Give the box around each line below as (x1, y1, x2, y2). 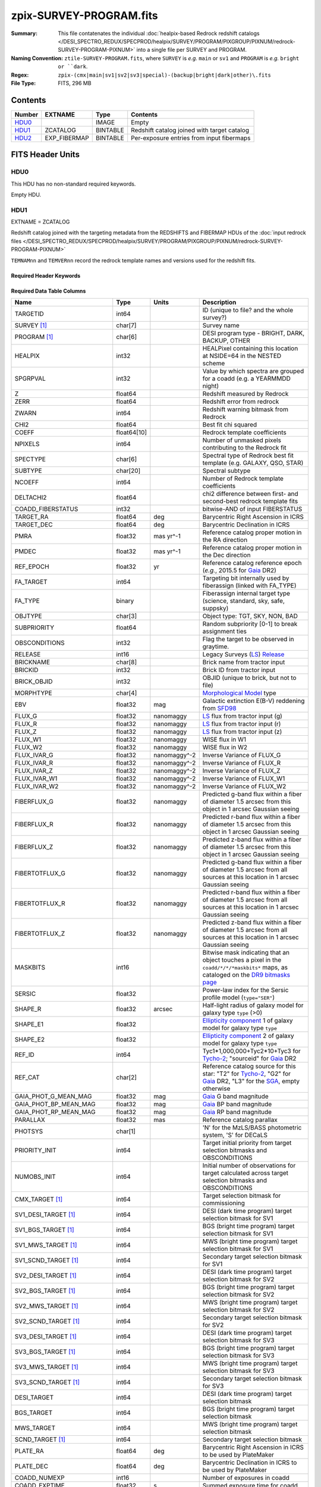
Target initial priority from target (202, 1139, 292, 1147)
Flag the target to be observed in (202, 635, 294, 644)
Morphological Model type (202, 689, 276, 697)
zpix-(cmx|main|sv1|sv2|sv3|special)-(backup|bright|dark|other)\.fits (58, 71, 272, 79)
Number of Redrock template (202, 475, 284, 483)
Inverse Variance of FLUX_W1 (202, 774, 285, 783)
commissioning (202, 1199, 245, 1207)
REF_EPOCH (14, 563, 50, 571)
